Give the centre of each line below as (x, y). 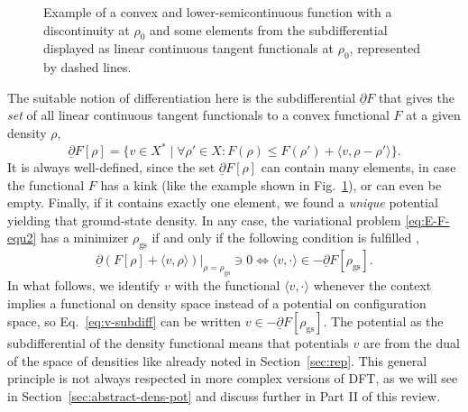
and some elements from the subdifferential (269, 29)
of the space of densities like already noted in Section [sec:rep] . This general (217, 360)
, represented (385, 48)
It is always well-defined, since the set (111, 167)
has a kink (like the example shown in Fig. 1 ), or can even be (271, 184)
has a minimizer (84, 238)
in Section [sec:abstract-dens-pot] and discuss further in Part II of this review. (224, 395)
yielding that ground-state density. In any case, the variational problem (204, 220)
